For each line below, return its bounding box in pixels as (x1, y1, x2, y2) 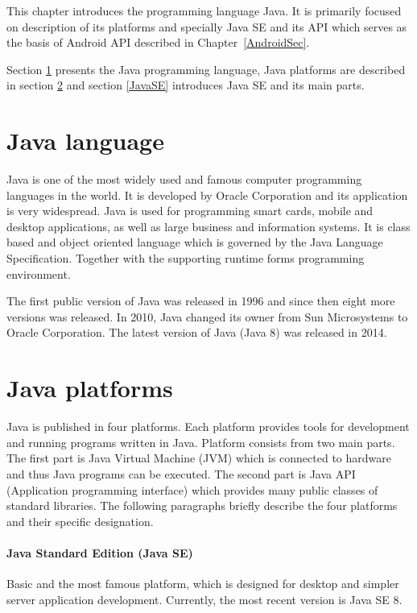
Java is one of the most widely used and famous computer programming (6, 171, 362, 188)
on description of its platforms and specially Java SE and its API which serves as (6, 18, 407, 35)
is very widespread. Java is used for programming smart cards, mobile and (6, 202, 374, 219)
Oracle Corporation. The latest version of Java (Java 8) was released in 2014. (6, 324, 387, 341)
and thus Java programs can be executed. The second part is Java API (6, 465, 356, 482)
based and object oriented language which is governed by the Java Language (6, 234, 383, 251)
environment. (6, 265, 71, 282)
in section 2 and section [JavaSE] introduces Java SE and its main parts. (6, 77, 365, 93)
